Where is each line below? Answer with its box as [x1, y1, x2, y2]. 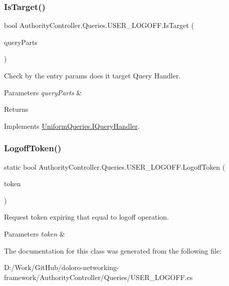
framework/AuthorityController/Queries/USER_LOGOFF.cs [4, 272, 193, 282]
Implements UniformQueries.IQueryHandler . [4, 120, 140, 131]
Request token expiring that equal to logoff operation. [4, 212, 169, 222]
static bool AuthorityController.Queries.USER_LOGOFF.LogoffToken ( [4, 161, 225, 172]
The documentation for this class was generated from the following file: [4, 245, 221, 256]
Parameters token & [4, 228, 65, 239]
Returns [4, 104, 28, 114]
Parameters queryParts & [4, 87, 82, 97]
